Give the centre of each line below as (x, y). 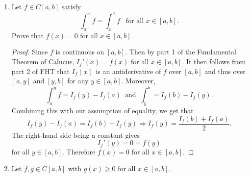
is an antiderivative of (128, 71)
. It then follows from (214, 62)
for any (78, 81)
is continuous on (80, 52)
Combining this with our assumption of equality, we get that (102, 111)
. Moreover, (138, 81)
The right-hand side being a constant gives (76, 135)
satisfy (71, 6)
